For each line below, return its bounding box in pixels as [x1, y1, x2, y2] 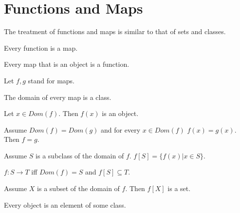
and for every [101, 124, 141, 135]
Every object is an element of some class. [4, 199, 126, 210]
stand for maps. [28, 75, 75, 85]
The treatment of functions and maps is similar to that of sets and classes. [4, 26, 226, 37]
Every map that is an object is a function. [4, 59, 129, 69]
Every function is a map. [4, 42, 78, 53]
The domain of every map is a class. [4, 92, 111, 102]
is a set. [167, 183, 191, 194]
